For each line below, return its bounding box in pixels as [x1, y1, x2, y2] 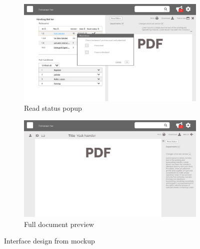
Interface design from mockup [4, 235, 95, 246]
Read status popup [24, 103, 82, 113]
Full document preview [24, 218, 94, 229]
